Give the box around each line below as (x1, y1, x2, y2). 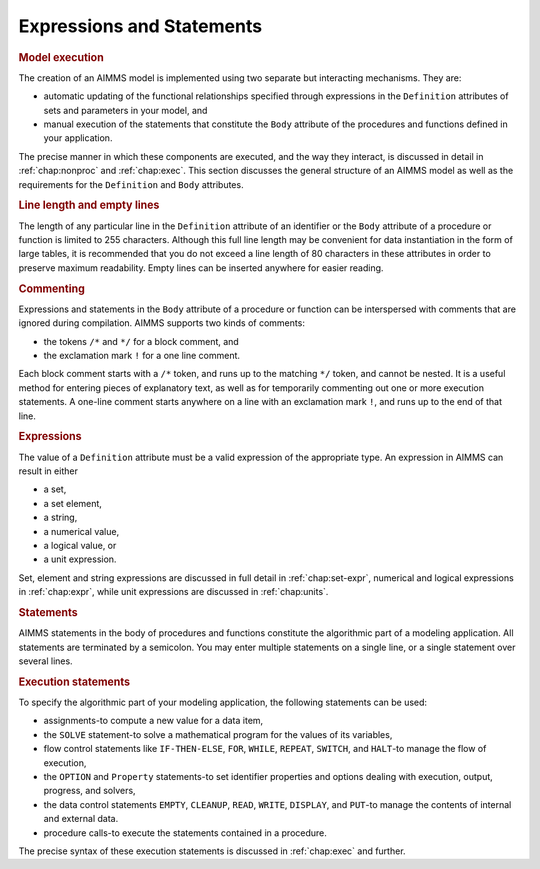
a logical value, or (43, 539, 117, 551)
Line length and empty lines (18, 198, 160, 212)
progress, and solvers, (43, 785, 136, 797)
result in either (18, 465, 79, 477)
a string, (43, 511, 78, 524)
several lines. (18, 655, 74, 667)
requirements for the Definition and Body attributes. (18, 178, 244, 190)
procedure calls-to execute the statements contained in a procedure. (43, 826, 327, 839)
